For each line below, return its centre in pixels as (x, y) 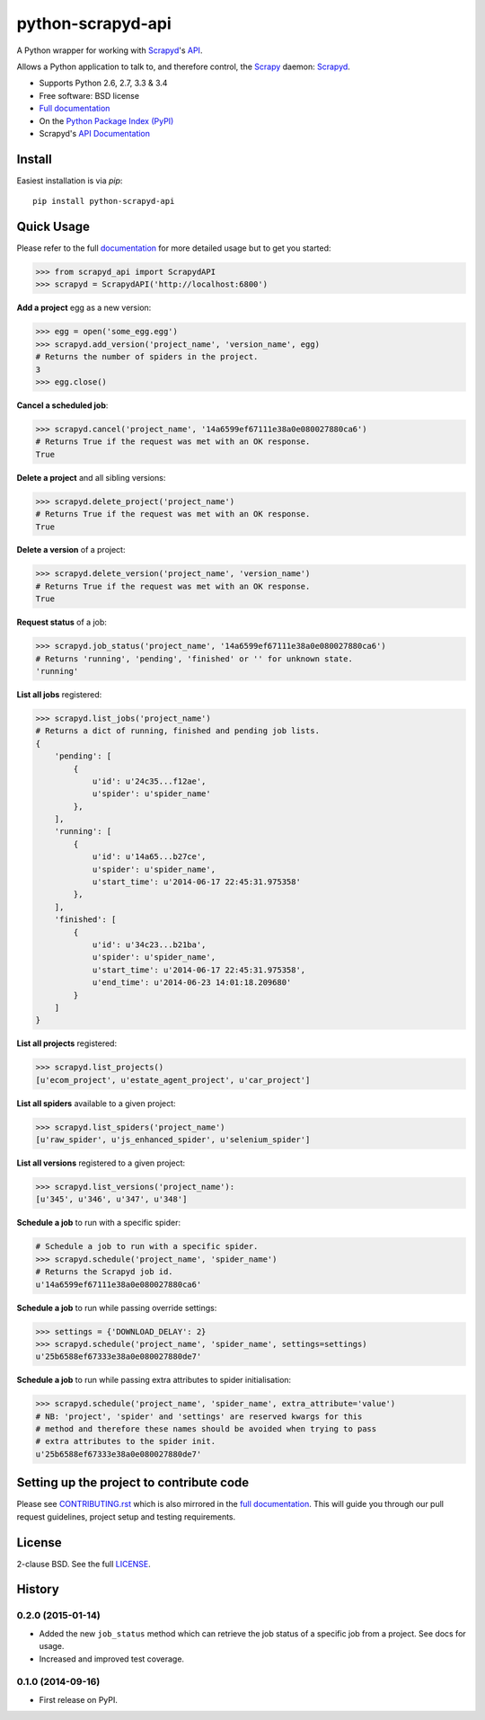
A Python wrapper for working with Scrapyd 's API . (110, 50)
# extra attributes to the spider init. (125, 1441)
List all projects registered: (66, 1043)
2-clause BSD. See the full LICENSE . (84, 1564)
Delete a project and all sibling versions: (91, 477)
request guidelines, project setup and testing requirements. (126, 1516)
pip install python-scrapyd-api (104, 201)
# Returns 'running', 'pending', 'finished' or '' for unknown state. (194, 659)
